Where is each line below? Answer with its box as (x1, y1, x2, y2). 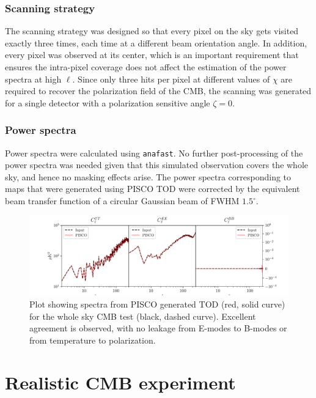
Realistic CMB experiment (5, 369, 236, 394)
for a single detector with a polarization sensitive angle (5, 96, 210, 109)
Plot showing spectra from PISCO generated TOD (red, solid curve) (29, 298, 285, 311)
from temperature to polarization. (29, 333, 156, 346)
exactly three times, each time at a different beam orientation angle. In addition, (5, 36, 307, 49)
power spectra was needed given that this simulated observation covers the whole (5, 158, 309, 171)
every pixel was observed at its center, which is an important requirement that (5, 48, 299, 61)
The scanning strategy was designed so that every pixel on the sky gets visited (5, 24, 299, 37)
